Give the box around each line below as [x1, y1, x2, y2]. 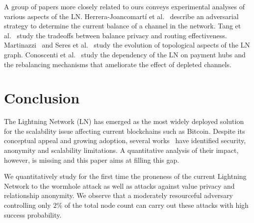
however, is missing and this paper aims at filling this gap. [4, 154, 179, 165]
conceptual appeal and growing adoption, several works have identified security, [4, 135, 246, 146]
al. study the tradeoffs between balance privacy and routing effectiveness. [4, 30, 227, 40]
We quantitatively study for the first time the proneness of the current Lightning [4, 171, 247, 181]
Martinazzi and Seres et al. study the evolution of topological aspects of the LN [4, 40, 250, 50]
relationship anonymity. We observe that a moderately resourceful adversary [4, 190, 233, 200]
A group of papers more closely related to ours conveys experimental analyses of [4, 1, 245, 11]
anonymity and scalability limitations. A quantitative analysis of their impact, [4, 145, 239, 155]
